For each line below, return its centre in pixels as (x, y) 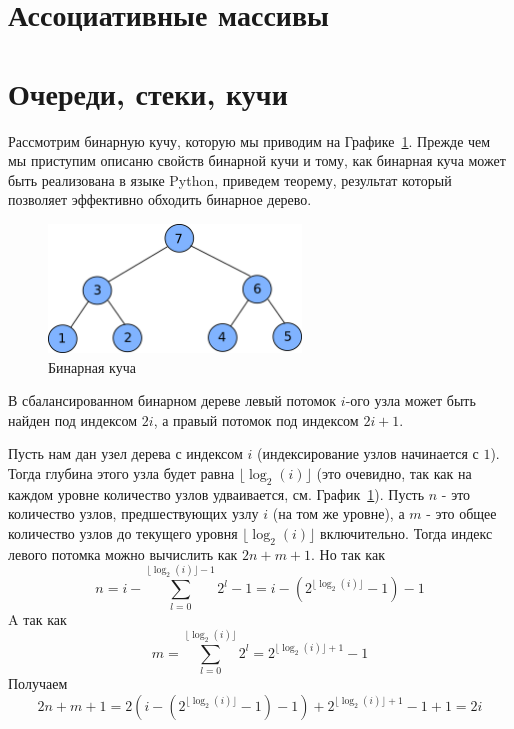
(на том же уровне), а (338, 513)
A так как (37, 618)
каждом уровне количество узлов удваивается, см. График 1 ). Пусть (216, 493)
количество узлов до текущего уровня (123, 533)
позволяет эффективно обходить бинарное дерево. (160, 199)
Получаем (38, 683)
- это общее (461, 513)
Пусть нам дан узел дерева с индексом (125, 453)
